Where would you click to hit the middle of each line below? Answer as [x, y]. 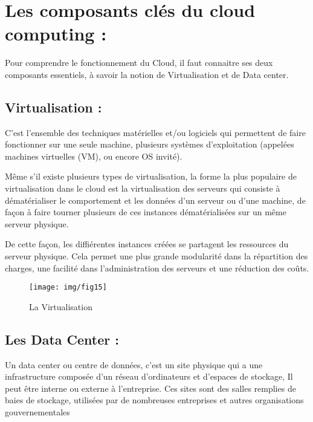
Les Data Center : [62, 339]
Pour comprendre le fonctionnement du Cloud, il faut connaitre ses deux [139, 63]
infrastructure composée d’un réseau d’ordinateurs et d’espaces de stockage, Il [149, 376]
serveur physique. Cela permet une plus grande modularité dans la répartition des [156, 256]
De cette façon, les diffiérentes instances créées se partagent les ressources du [147, 244]
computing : [56, 34]
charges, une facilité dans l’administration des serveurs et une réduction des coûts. [157, 268]
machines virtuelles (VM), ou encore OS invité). [94, 156]
